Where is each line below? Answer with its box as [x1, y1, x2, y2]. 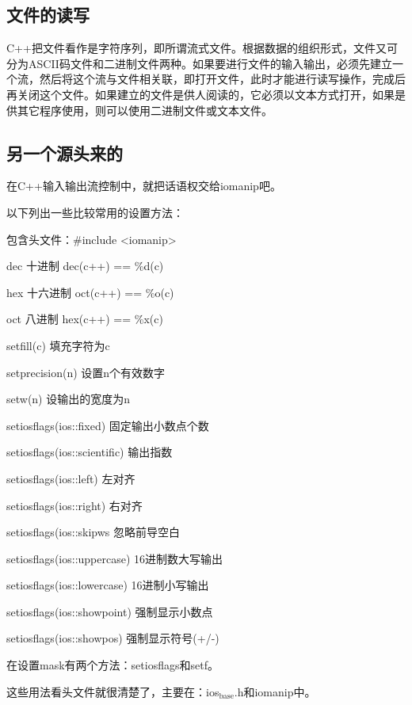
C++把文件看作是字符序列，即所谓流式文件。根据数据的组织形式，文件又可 [6, 40, 398, 56]
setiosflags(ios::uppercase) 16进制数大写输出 [6, 550, 223, 566]
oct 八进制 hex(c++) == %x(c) [6, 311, 163, 327]
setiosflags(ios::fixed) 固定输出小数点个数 [6, 417, 209, 433]
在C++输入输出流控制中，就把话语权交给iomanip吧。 [6, 177, 281, 194]
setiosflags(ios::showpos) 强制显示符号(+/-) [6, 630, 219, 646]
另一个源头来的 [6, 140, 123, 165]
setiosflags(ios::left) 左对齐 [6, 470, 135, 486]
